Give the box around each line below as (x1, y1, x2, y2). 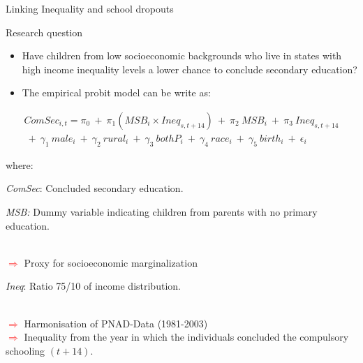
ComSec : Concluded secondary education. (6, 181, 184, 195)
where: (6, 157, 34, 172)
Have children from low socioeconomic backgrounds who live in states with (22, 48, 342, 63)
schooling (6, 343, 45, 357)
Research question (6, 24, 83, 39)
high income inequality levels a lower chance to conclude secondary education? (22, 61, 357, 76)
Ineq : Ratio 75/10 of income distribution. (6, 279, 181, 293)
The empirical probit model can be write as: (22, 85, 211, 100)
